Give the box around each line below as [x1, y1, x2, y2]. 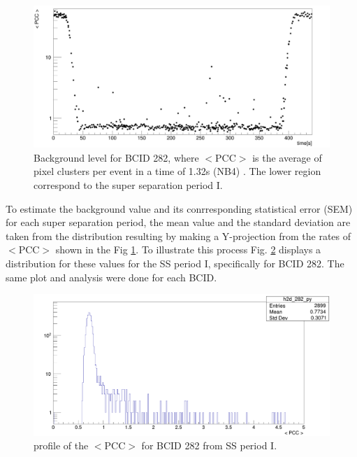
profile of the [34, 438, 89, 453]
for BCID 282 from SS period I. [141, 438, 277, 453]
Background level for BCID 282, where [34, 150, 199, 164]
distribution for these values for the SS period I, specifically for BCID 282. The [6, 256, 344, 271]
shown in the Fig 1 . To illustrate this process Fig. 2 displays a [55, 242, 321, 257]
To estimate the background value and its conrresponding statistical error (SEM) [6, 201, 353, 216]
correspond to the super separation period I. [34, 178, 223, 192]
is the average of [252, 150, 322, 164]
